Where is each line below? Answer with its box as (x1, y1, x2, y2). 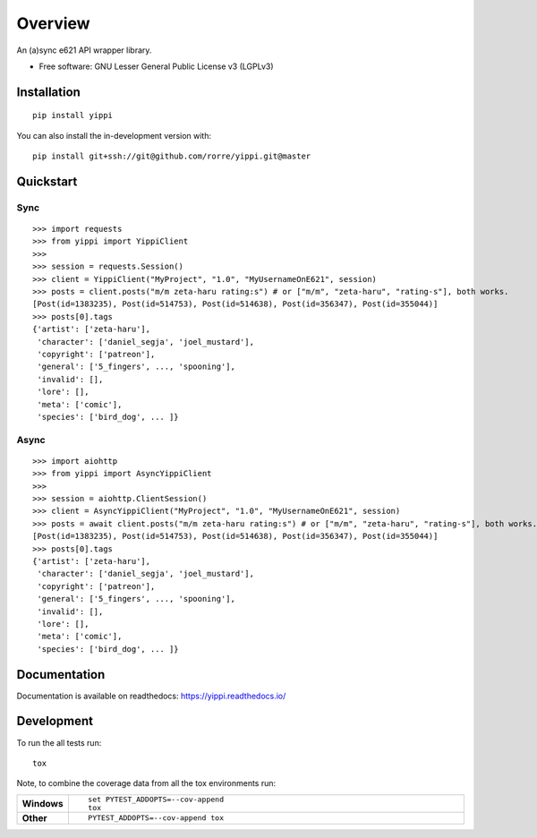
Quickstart (16, 174, 78, 189)
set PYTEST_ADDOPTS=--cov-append (88, 794, 224, 804)
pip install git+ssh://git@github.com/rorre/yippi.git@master (32, 151, 311, 161)
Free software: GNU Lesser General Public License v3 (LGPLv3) (38, 61, 274, 72)
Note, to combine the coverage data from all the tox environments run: (16, 778, 277, 789)
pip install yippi (32, 110, 114, 121)
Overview (16, 13, 90, 33)
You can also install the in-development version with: (16, 130, 212, 141)
